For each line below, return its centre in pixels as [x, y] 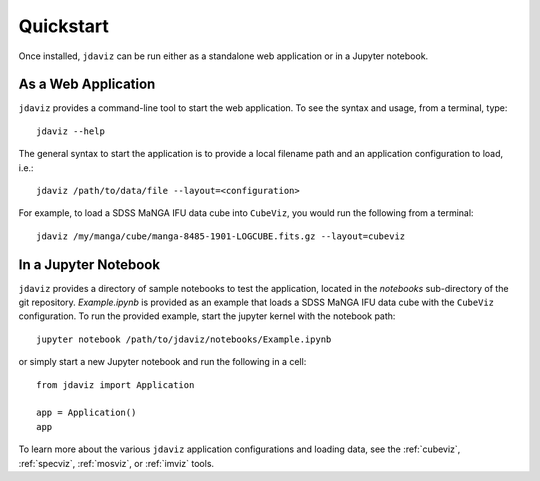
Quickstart [64, 26]
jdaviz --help [70, 131]
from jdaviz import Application [115, 384]
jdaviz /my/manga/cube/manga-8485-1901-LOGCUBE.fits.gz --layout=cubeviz [221, 236]
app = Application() [86, 413]
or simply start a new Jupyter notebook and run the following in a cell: [162, 362]
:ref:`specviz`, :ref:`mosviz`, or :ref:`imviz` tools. [116, 463]
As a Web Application [87, 84]
